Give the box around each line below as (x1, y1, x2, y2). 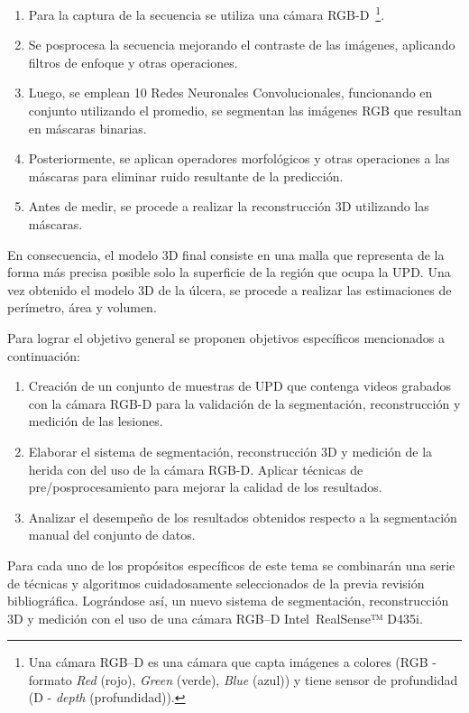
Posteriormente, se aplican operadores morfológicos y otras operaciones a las (28, 149, 450, 168)
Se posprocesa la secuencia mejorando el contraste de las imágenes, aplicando (28, 35, 455, 54)
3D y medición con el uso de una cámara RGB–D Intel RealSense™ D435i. (7, 608, 423, 627)
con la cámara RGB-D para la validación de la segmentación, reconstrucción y (28, 394, 461, 412)
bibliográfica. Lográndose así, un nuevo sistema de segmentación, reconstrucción (7, 591, 449, 610)
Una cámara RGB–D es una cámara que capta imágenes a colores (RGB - (28, 653, 437, 671)
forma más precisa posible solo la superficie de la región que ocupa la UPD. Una (7, 263, 451, 282)
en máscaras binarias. (28, 118, 147, 137)
